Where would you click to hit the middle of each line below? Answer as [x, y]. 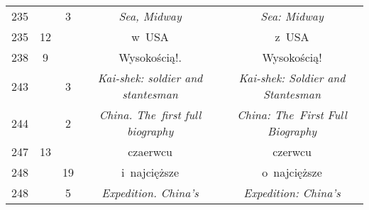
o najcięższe [292, 172]
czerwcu [292, 151]
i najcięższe [150, 172]
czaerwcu [150, 151]
